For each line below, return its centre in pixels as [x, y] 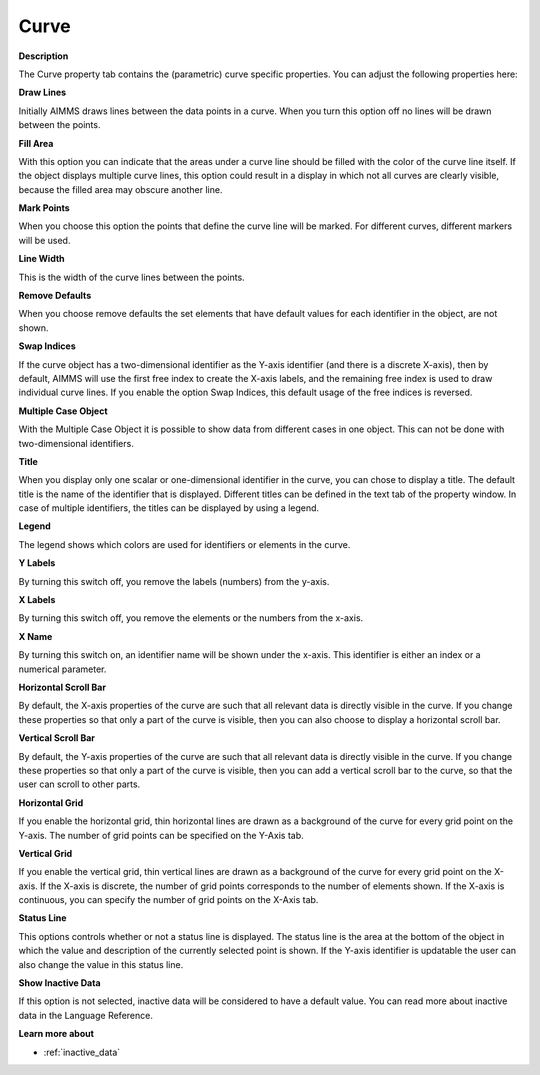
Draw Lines [42, 92]
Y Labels [37, 563]
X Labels [37, 600]
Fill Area [36, 143]
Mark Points [44, 208]
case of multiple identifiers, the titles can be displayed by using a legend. [169, 508]
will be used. [44, 240]
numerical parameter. [62, 669]
